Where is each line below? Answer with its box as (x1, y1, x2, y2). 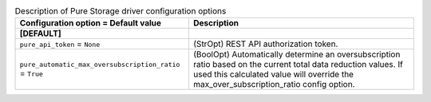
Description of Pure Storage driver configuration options (14, 6, 227, 17)
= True (19, 68, 44, 79)
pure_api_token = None (19, 38, 101, 49)
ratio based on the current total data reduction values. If (192, 59, 403, 70)
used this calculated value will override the (192, 69, 354, 80)
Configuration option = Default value (19, 18, 162, 29)
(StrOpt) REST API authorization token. (192, 38, 338, 49)
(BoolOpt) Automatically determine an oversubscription (192, 49, 401, 60)
